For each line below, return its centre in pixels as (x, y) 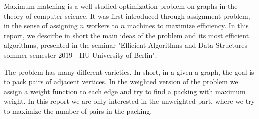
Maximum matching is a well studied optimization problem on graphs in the (121, 6)
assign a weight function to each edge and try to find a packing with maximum (125, 91)
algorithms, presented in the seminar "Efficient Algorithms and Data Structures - (128, 45)
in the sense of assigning (41, 26)
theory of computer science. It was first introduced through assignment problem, (127, 16)
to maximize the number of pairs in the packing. (78, 110)
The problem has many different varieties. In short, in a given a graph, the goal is (129, 71)
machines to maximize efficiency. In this (188, 26)
